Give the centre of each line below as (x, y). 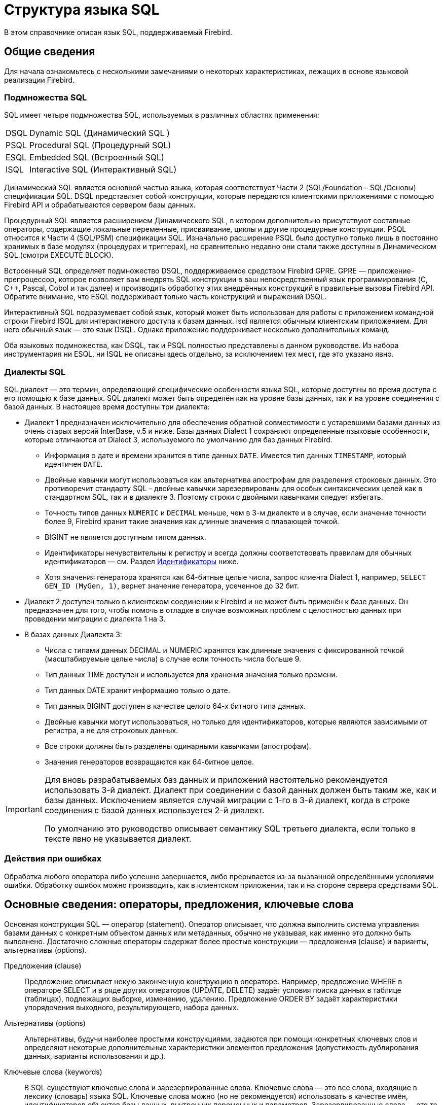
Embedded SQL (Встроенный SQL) (97, 158)
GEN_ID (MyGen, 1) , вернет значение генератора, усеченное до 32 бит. (172, 586)
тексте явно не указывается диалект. (118, 839)
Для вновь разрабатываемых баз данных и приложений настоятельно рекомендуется (216, 780)
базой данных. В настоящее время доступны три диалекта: (107, 407)
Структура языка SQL (82, 10)
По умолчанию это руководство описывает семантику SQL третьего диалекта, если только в (230, 829)
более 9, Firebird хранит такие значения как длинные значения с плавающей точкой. (192, 522)
